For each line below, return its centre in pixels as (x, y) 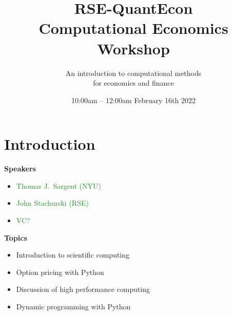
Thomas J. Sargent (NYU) (59, 185)
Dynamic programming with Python (73, 306)
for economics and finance (133, 83)
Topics (16, 237)
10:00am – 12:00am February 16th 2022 (133, 100)
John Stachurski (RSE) (52, 203)
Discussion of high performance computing (83, 289)
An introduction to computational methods (133, 73)
